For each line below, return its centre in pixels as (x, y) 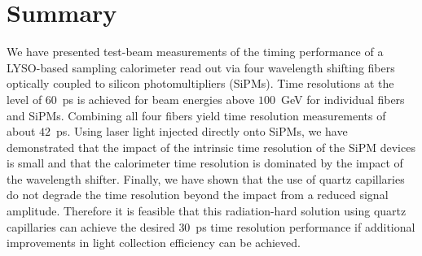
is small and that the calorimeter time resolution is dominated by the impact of (205, 163)
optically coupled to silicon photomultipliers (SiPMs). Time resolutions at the (200, 83)
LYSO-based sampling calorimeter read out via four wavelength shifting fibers (201, 67)
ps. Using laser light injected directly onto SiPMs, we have (202, 131)
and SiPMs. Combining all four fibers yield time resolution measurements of (196, 115)
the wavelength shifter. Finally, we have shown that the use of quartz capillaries (206, 178)
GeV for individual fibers (343, 99)
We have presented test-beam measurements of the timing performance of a (195, 52)
